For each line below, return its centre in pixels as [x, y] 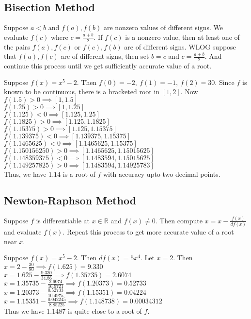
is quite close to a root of [105, 311]
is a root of [79, 174]
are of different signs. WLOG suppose [180, 46]
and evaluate [23, 232]
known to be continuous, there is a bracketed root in [82, 92]
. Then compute [179, 220]
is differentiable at [63, 220]
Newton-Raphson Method [70, 200]
